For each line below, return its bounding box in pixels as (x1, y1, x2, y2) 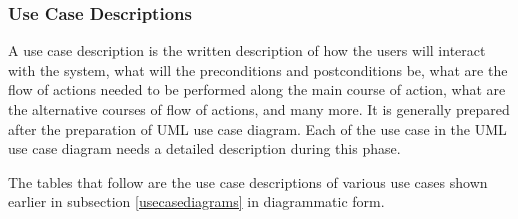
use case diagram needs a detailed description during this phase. (8, 138, 401, 159)
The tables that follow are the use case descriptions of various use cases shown (8, 171, 488, 192)
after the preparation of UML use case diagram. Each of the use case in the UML (8, 118, 507, 139)
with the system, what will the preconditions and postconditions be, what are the (8, 59, 508, 80)
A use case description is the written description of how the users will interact (8, 40, 486, 61)
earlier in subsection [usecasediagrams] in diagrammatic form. (8, 191, 385, 212)
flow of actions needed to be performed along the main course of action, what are (8, 79, 506, 100)
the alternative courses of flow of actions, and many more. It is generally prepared (8, 99, 510, 119)
